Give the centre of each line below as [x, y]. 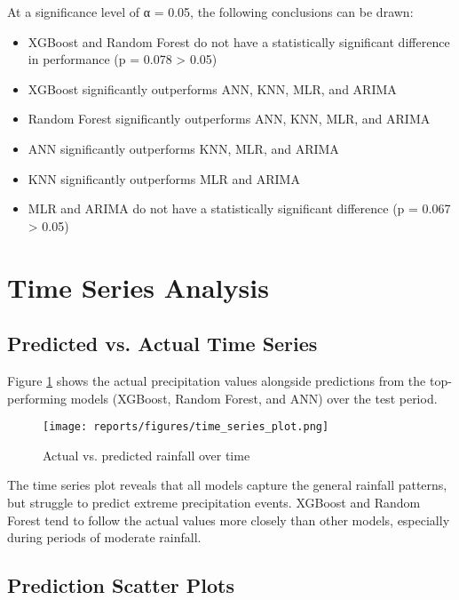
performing [37, 398]
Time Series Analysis [138, 287]
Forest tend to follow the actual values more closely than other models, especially [229, 520]
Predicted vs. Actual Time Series [162, 344]
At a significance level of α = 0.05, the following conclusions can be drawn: [210, 12]
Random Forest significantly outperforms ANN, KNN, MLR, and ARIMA [229, 119]
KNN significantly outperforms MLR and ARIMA [164, 178]
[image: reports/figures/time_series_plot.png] [186, 427]
